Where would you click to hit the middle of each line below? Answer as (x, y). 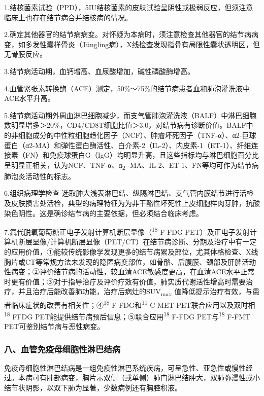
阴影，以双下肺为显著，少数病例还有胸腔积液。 (103, 388)
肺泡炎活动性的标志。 (40, 176)
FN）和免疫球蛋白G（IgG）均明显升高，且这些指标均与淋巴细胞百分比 (142, 155)
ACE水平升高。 (29, 98)
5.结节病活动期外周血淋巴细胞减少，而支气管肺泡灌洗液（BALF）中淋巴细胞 (130, 115)
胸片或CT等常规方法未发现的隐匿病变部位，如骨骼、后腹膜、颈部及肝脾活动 (130, 261)
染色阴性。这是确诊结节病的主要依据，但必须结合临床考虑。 (104, 213)
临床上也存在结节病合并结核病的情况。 (68, 17)
